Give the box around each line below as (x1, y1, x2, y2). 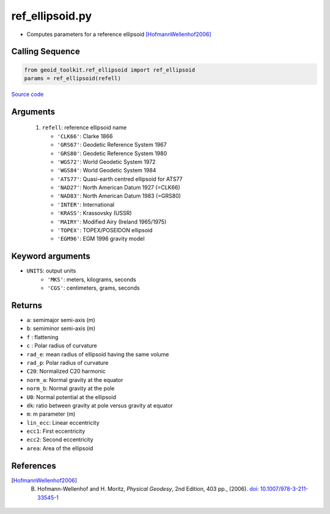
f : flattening (26, 333, 59, 340)
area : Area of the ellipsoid (26, 444, 94, 452)
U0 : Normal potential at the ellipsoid (26, 393, 116, 400)
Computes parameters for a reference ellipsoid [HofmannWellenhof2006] (26, 31, 211, 38)
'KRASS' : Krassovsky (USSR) (57, 210, 132, 217)
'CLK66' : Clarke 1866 (57, 132, 113, 140)
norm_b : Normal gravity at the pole (26, 385, 115, 392)
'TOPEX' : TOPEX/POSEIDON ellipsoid (57, 227, 153, 234)
